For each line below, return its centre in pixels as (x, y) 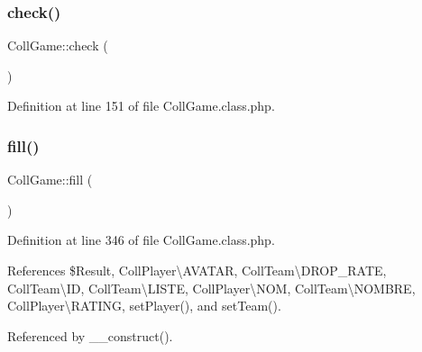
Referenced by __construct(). (90, 335)
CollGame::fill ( (50, 180)
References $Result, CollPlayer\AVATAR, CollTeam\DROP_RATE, (197, 270)
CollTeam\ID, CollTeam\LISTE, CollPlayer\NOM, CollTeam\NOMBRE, (211, 288)
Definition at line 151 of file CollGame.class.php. (141, 106)
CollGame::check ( (58, 45)
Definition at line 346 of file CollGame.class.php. (141, 240)
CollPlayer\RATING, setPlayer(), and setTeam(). (144, 306)
